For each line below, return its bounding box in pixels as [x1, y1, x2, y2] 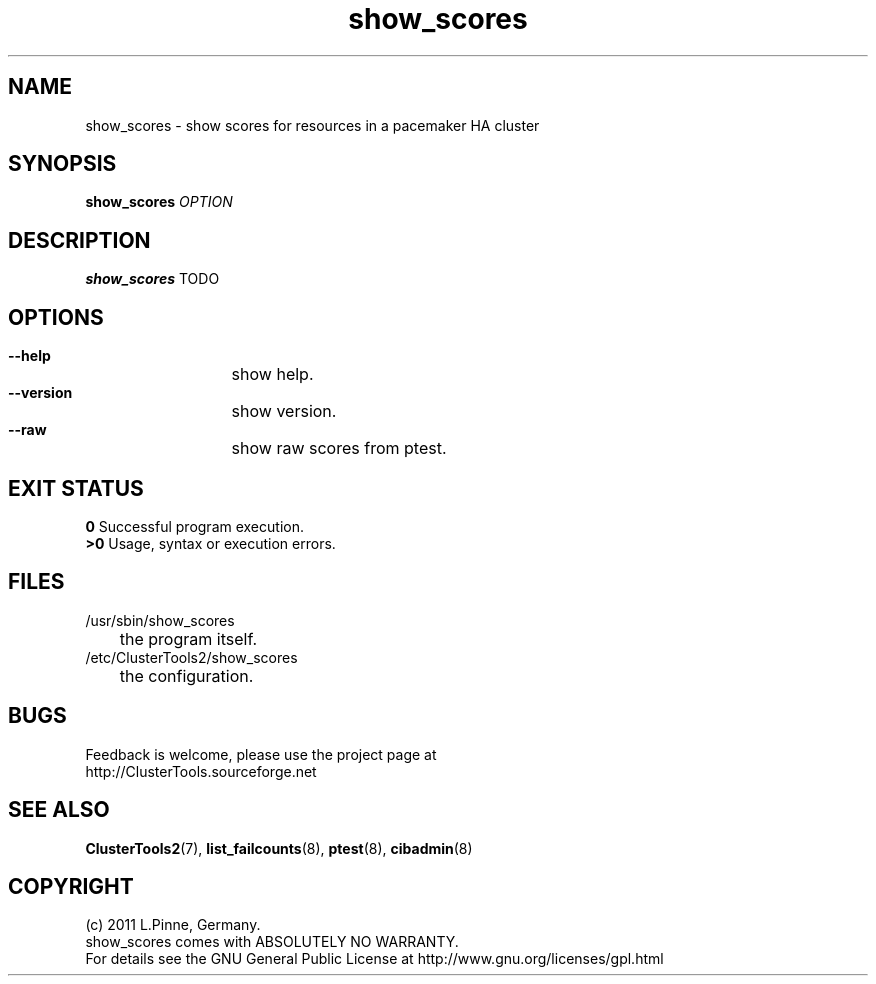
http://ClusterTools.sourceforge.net [85, 762, 317, 780]
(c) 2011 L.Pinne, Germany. [85, 916, 261, 934]
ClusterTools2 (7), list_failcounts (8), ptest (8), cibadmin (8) [85, 839, 473, 857]
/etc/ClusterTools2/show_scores [85, 648, 298, 666]
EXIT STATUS [8, 475, 144, 501]
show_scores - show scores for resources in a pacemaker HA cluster [85, 116, 540, 134]
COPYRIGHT [8, 873, 134, 899]
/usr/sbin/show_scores [85, 611, 235, 629]
